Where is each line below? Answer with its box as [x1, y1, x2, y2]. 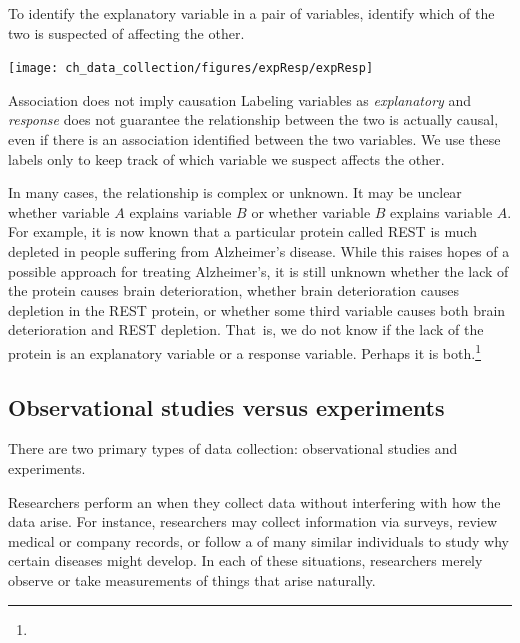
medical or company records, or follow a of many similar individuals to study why [8, 530, 510, 551]
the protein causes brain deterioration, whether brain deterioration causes [8, 280, 459, 301]
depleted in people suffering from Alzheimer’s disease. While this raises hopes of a [8, 241, 510, 261]
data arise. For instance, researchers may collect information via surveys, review [8, 511, 497, 532]
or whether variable [251, 201, 371, 222]
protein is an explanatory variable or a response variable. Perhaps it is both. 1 [8, 339, 482, 363]
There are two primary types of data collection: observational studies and [8, 438, 458, 459]
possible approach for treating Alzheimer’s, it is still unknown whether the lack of [8, 260, 509, 281]
